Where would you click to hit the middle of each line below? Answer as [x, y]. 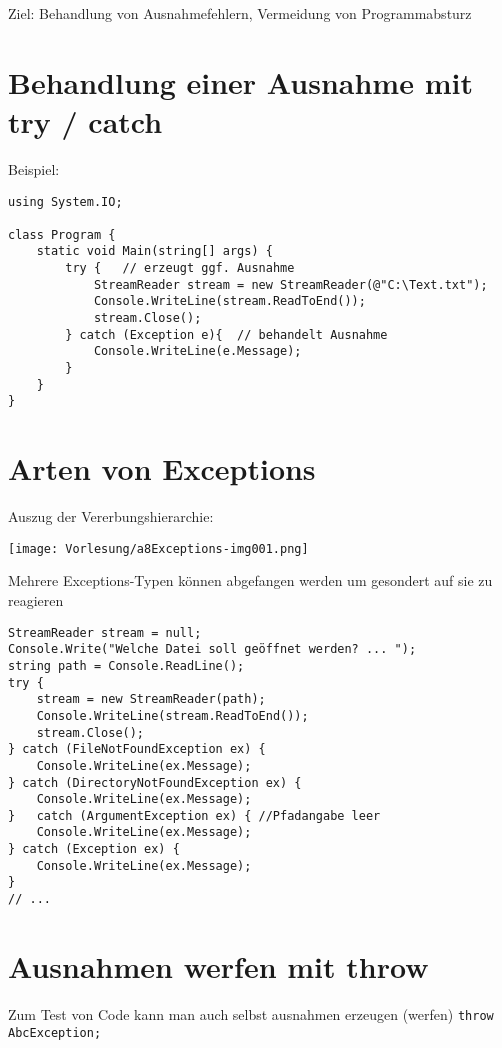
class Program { [62, 234]
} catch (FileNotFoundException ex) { [137, 749]
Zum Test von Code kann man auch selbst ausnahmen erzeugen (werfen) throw [251, 1013]
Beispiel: [34, 168]
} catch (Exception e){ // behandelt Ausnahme [226, 334]
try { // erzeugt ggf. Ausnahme [180, 268]
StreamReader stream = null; [105, 632]
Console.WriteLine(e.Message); [197, 351]
